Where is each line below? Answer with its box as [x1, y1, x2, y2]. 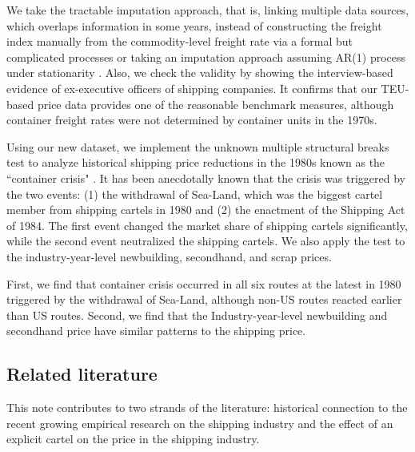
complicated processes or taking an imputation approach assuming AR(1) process [6, 48, 406, 65]
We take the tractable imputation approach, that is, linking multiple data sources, [6, 2, 409, 18]
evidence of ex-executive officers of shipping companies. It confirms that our [6, 79, 377, 96]
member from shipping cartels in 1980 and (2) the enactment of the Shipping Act [6, 201, 405, 218]
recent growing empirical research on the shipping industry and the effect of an [6, 414, 393, 431]
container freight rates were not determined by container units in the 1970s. [6, 111, 377, 128]
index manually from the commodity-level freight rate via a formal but [6, 33, 353, 50]
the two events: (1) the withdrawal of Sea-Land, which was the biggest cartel [6, 185, 383, 202]
